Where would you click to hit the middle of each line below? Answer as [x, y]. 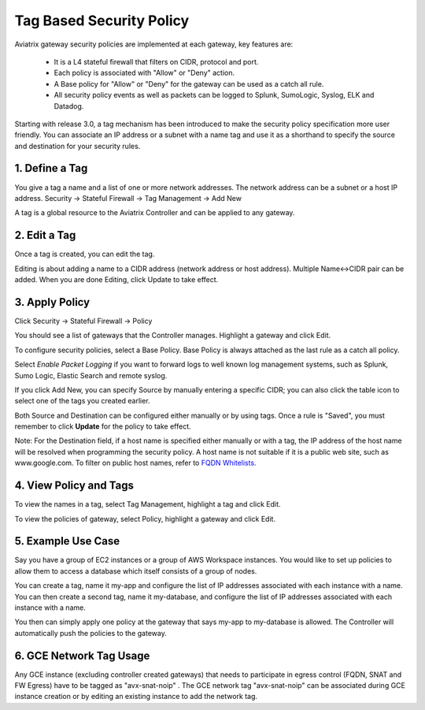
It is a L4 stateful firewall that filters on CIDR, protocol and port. [156, 61]
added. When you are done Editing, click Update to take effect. [116, 280]
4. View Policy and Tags [74, 486]
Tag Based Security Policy [102, 20]
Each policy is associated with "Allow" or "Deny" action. [144, 73]
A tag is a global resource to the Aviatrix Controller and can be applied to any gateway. [155, 213]
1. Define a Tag [51, 168]
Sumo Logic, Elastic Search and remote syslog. [91, 375]
